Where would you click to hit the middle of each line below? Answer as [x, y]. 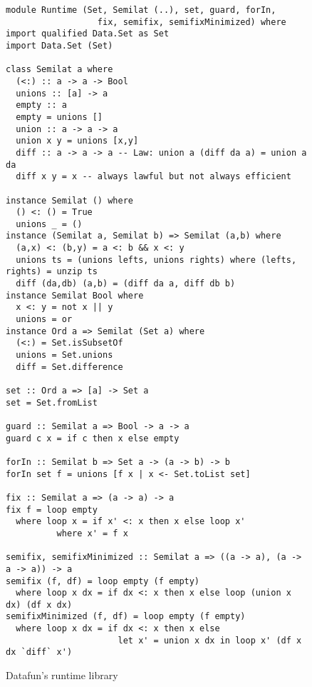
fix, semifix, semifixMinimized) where [192, 22]
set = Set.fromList [52, 402]
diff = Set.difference [69, 367]
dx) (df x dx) [39, 605]
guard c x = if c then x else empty [93, 438]
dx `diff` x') [39, 652]
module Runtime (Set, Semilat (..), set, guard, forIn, [141, 10]
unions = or [44, 320]
